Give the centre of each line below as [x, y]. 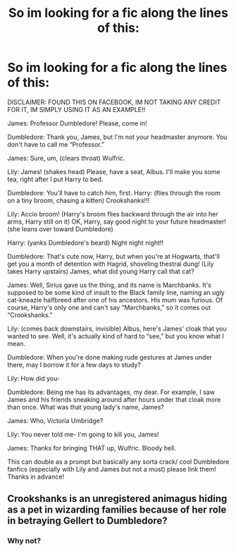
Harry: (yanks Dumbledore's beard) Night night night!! [86, 243]
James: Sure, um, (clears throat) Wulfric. [66, 158]
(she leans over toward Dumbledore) [61, 229]
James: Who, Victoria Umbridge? [55, 420]
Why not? [24, 541]
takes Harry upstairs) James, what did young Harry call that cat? [101, 271]
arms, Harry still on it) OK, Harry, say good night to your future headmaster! [117, 221]
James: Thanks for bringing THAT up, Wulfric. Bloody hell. [92, 448]
